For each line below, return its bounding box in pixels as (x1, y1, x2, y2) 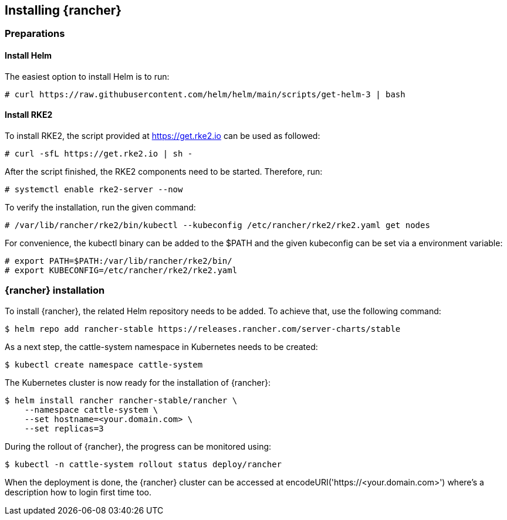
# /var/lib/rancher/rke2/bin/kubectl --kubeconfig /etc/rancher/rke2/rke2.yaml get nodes (5, 220, 430, 230)
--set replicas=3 (24, 423, 104, 433)
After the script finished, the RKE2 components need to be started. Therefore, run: (5, 166, 323, 176)
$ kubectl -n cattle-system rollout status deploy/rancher (5, 459, 282, 469)
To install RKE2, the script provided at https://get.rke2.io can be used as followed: (5, 130, 320, 141)
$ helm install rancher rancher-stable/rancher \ (5, 395, 238, 405)
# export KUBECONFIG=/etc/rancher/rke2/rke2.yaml (5, 265, 238, 275)
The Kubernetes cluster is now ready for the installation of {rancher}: (5, 377, 271, 388)
